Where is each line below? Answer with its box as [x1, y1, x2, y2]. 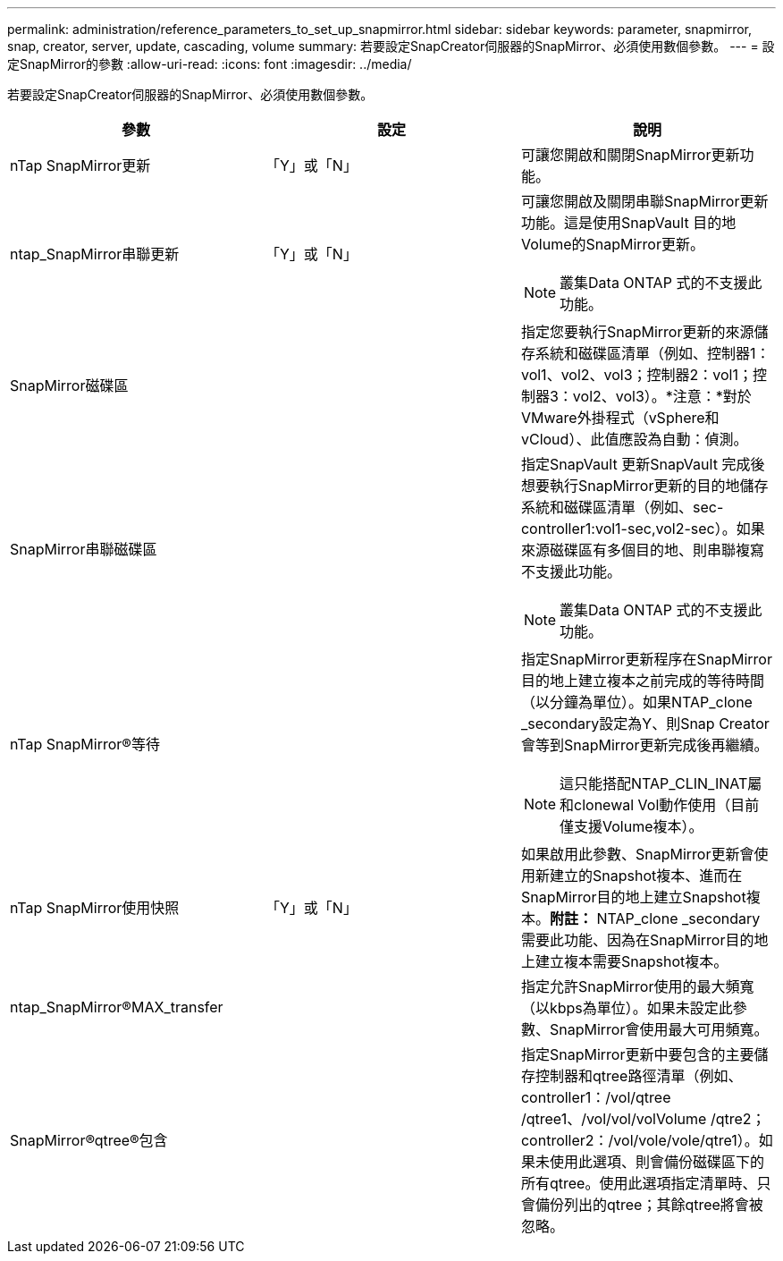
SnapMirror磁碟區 [10, 377, 129, 394]
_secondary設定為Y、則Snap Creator [520, 715, 770, 732]
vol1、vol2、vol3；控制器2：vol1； [520, 366, 753, 384]
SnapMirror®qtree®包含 [10, 1131, 168, 1149]
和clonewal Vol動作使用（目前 [560, 796, 760, 814]
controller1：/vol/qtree [520, 1088, 671, 1106]
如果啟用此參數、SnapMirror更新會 [520, 845, 754, 863]
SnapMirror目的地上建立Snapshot [520, 888, 746, 906]
